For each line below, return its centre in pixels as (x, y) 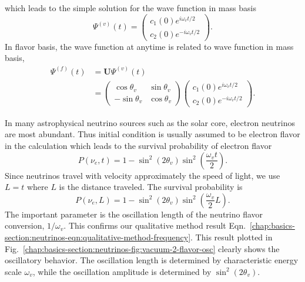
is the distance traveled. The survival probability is (151, 187)
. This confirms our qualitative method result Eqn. (155, 225)
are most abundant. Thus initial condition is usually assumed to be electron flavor (152, 134)
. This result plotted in (232, 237)
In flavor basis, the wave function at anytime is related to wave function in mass (149, 46)
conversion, (25, 225)
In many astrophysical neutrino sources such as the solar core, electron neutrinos (150, 122)
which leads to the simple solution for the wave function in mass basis (130, 8)
